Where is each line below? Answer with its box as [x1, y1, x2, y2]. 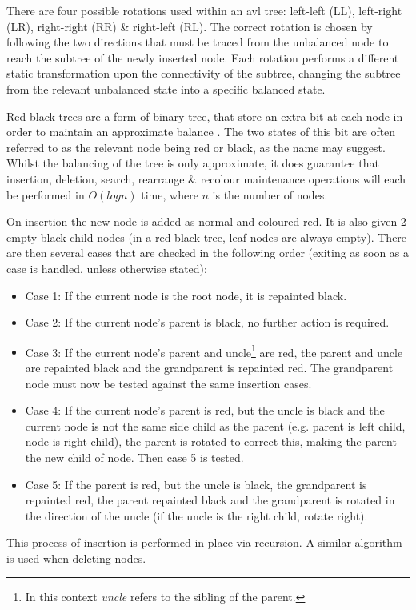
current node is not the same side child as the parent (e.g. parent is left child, [25, 417, 406, 434]
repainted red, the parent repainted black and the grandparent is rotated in [25, 492, 395, 508]
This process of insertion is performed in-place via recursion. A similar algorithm [6, 534, 402, 551]
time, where [141, 186, 198, 203]
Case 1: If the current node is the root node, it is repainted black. [25, 287, 347, 303]
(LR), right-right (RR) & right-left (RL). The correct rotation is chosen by [6, 18, 373, 34]
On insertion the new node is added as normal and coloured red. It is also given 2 [6, 213, 406, 230]
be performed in [6, 186, 85, 203]
